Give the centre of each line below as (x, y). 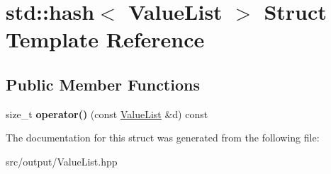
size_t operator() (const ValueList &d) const (107, 114)
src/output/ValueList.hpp (62, 161)
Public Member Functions (103, 84)
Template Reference (105, 39)
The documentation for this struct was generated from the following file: (163, 138)
